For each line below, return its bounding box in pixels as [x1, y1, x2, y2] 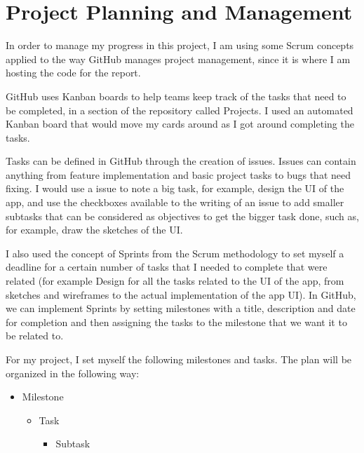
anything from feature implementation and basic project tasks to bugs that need [6, 167, 351, 182]
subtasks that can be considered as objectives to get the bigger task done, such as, [6, 208, 359, 223]
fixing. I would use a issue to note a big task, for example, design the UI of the [6, 181, 344, 196]
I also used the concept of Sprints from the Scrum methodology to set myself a [6, 245, 344, 260]
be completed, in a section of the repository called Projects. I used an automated [6, 102, 353, 117]
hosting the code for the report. [6, 65, 141, 80]
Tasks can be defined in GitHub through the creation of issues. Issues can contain [6, 154, 356, 168]
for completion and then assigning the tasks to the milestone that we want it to [6, 314, 347, 329]
